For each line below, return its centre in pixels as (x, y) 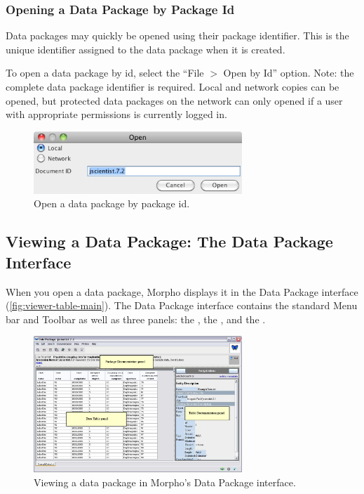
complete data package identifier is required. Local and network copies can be (173, 86)
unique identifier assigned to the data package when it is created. (146, 49)
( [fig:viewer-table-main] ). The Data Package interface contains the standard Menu (182, 305)
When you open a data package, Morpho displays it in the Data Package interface (182, 291)
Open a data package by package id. (112, 203)
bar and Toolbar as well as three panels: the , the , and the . (136, 319)
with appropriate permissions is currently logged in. (116, 114)
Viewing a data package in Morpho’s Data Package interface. (165, 482)
